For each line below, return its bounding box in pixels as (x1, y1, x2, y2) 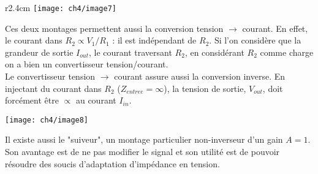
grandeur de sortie (5, 45, 74, 58)
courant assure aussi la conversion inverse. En (114, 70, 286, 83)
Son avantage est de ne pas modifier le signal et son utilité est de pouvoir (5, 145, 280, 158)
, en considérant (184, 45, 244, 58)
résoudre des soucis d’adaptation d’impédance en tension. (5, 157, 220, 170)
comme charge (260, 45, 314, 58)
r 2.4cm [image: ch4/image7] (5, 1, 116, 13)
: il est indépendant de (112, 34, 197, 47)
